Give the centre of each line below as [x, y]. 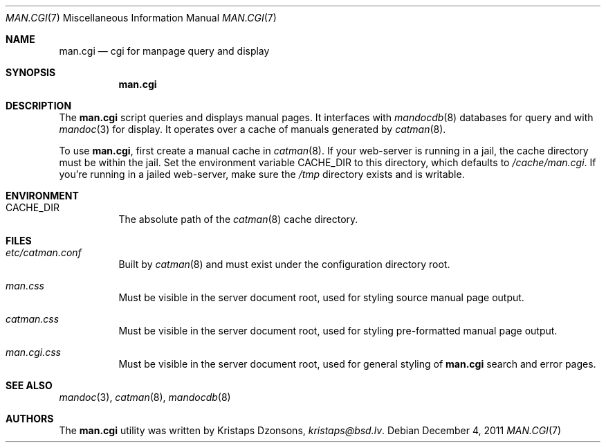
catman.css [33, 319]
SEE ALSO [29, 385]
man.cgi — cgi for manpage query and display [164, 51]
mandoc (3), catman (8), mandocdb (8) [145, 397]
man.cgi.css [33, 352]
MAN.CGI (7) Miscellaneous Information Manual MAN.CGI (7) [141, 18]
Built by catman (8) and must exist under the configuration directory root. [284, 264]
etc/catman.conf [44, 252]
